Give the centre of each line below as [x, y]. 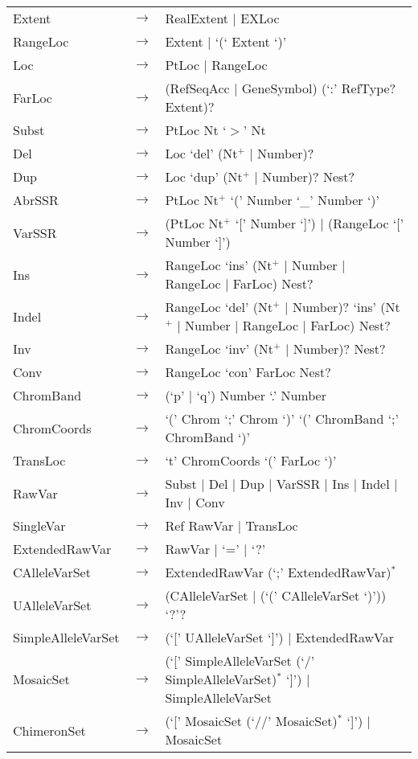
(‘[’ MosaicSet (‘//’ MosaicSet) [251, 721]
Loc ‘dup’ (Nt [204, 176]
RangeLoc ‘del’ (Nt [219, 307]
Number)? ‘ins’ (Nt [346, 307]
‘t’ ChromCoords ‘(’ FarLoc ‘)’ [251, 460]
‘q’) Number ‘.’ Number [261, 395]
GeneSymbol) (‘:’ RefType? [319, 88]
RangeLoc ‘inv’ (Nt [219, 349]
